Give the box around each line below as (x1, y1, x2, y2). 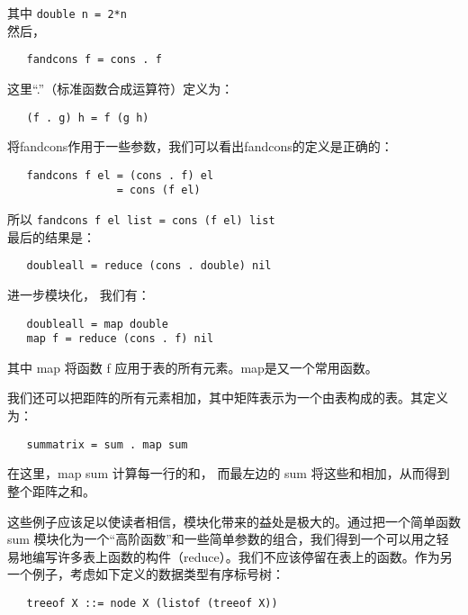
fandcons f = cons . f (26, 53, 162, 67)
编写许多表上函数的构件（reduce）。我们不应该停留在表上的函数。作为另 (31, 547, 453, 565)
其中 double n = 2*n (7, 4, 127, 22)
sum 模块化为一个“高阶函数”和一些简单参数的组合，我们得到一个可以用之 (7, 529, 436, 548)
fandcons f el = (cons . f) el (26, 168, 214, 182)
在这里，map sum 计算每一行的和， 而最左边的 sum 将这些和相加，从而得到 (7, 464, 450, 483)
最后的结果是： (7, 227, 95, 246)
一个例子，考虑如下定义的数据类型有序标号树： (7, 565, 284, 583)
